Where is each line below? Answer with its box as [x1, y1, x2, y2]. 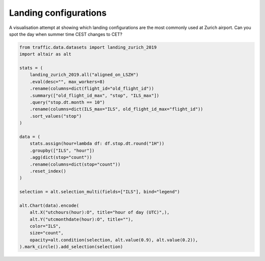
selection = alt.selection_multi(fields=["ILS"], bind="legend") [19, 189, 180, 195]
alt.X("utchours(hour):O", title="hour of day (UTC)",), [29, 209, 170, 215]
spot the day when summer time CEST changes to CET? [9, 31, 123, 37]
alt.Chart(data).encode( [19, 203, 79, 208]
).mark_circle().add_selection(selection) [19, 244, 123, 250]
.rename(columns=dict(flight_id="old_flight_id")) [29, 86, 154, 91]
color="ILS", [29, 224, 61, 229]
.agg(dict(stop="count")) [29, 155, 92, 160]
